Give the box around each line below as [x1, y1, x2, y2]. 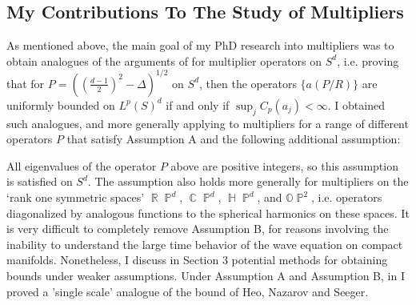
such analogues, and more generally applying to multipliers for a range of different [6, 114, 409, 131]
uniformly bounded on [6, 96, 115, 113]
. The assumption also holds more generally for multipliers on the [87, 173, 409, 190]
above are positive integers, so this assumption [170, 157, 398, 174]
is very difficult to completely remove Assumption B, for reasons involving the [6, 220, 389, 237]
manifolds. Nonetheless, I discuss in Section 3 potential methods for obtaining [6, 251, 388, 268]
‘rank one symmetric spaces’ [6, 189, 145, 206]
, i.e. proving [337, 52, 399, 69]
